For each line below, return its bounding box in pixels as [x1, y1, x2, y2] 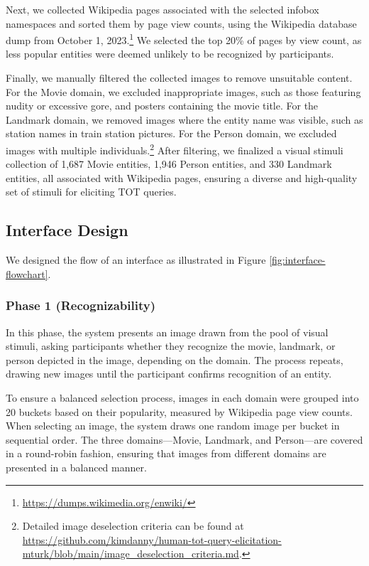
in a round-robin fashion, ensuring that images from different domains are [6, 446, 326, 461]
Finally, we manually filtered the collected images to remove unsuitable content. [6, 70, 353, 85]
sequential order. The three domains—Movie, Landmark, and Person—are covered [6, 432, 363, 447]
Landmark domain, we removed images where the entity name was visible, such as [6, 112, 363, 127]
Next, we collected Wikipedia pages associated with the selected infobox [6, 2, 319, 16]
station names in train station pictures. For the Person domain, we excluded [6, 126, 337, 141]
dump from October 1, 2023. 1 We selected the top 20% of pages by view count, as [6, 31, 362, 47]
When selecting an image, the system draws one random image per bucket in [6, 418, 340, 433]
